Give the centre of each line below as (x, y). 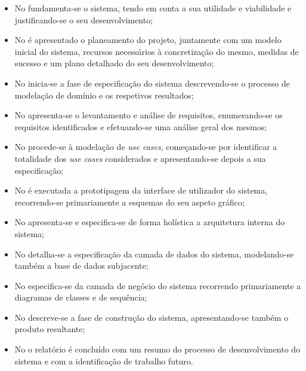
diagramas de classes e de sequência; (81, 297)
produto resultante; (50, 329)
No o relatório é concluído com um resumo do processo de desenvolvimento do (157, 349)
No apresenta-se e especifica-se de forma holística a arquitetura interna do (150, 222)
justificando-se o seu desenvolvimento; (84, 19)
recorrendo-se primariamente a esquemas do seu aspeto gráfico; (129, 202)
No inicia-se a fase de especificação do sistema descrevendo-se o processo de (152, 83)
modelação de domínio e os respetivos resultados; (104, 95)
